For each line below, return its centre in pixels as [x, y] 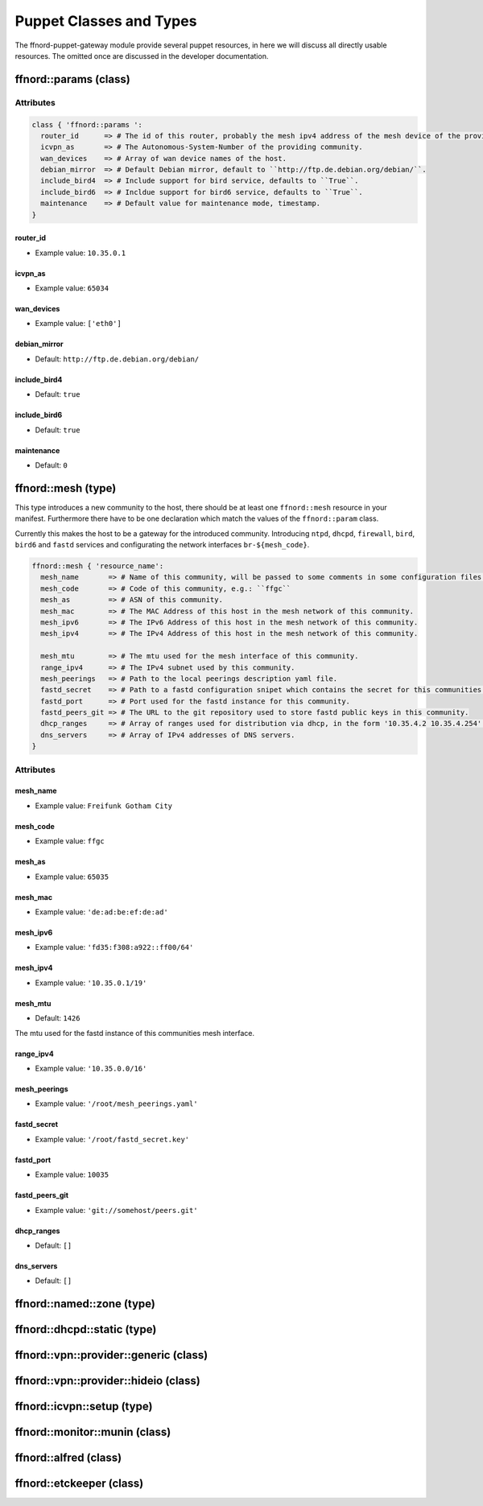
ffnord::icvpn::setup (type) [84, 1407]
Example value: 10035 [72, 1174]
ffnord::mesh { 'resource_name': [98, 566]
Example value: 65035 [72, 877]
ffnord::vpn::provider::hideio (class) [107, 1381]
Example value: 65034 [72, 288]
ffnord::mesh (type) [66, 488]
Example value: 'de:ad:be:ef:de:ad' [101, 912]
